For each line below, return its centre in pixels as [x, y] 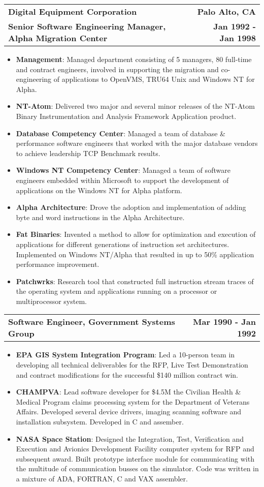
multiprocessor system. [51, 301]
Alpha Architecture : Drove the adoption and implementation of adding [131, 207]
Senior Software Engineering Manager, [87, 26]
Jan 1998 [238, 38]
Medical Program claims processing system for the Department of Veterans [133, 401]
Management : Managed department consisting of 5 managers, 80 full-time [134, 59]
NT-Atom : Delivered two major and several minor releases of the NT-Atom [135, 106]
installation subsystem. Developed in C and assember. [100, 422]
